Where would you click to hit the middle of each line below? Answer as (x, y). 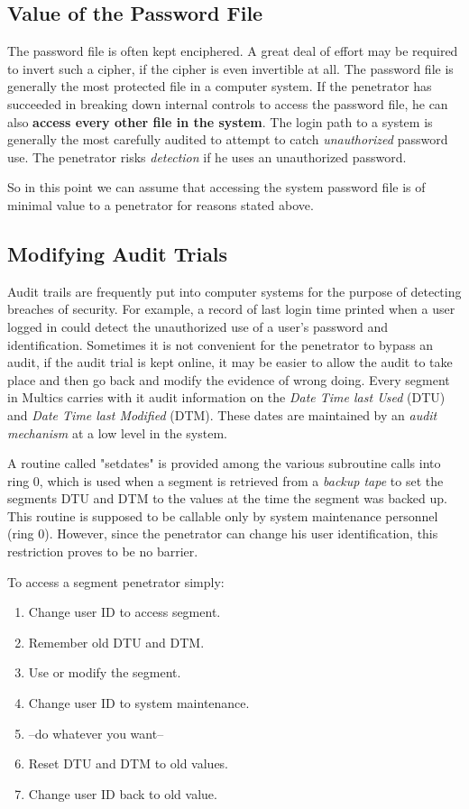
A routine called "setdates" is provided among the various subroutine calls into (224, 463)
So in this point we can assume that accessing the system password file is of (216, 187)
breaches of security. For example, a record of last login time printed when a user (231, 309)
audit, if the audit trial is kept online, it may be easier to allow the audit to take (230, 362)
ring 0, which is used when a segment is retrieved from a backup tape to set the (225, 480)
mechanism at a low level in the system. (117, 432)
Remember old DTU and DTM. (116, 642)
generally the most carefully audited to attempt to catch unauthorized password (228, 139)
